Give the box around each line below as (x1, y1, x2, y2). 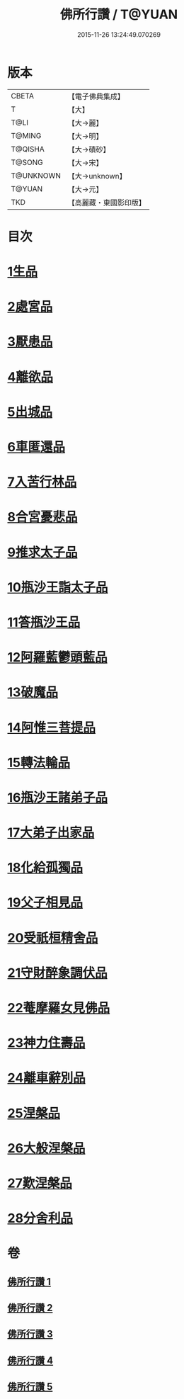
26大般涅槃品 (7, 1140, 86, 1156)
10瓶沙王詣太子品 (7, 579, 108, 595)
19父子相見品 (7, 895, 84, 911)
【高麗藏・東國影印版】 (67, 198, 146, 208)
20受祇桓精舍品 (7, 929, 98, 946)
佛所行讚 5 (7, 1381, 53, 1393)
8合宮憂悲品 (7, 509, 78, 525)
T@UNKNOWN (11, 171, 62, 181)
